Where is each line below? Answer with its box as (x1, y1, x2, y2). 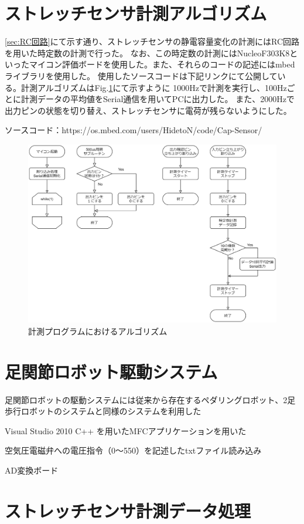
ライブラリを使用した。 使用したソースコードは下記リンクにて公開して (5, 69, 278, 82)
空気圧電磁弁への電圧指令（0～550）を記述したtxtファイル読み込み (5, 444, 262, 457)
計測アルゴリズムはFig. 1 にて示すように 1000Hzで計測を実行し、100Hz (21, 81, 287, 93)
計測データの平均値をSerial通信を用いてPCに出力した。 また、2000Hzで (21, 93, 295, 105)
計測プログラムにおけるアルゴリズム (28, 324, 168, 337)
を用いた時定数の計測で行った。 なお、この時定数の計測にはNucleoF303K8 (5, 46, 290, 59)
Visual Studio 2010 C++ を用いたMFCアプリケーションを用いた (5, 424, 247, 437)
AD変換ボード (5, 464, 59, 476)
